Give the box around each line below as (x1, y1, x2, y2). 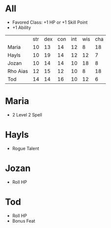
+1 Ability (12, 24, 31, 30)
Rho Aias (7, 68, 28, 75)
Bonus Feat (12, 218, 35, 224)
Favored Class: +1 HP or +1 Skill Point (12, 19, 88, 25)
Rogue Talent (12, 145, 39, 151)
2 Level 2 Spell (12, 112, 43, 117)
